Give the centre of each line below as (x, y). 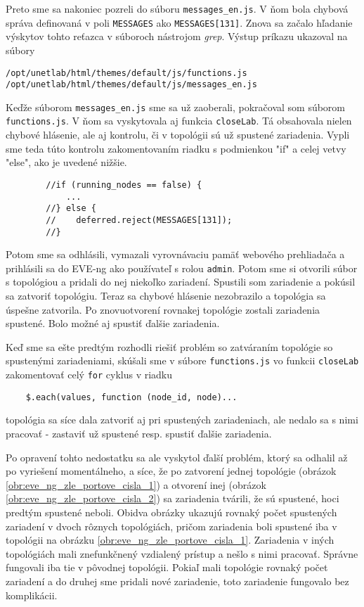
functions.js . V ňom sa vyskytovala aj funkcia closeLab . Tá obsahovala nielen (179, 121)
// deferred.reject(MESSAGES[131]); (139, 220)
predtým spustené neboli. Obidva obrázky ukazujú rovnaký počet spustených (171, 512)
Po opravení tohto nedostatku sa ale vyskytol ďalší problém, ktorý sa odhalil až (177, 457)
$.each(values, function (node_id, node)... (131, 397)
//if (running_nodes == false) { (124, 185)
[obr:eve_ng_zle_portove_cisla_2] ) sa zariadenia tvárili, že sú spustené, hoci (173, 498)
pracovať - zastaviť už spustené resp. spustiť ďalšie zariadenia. (139, 433)
